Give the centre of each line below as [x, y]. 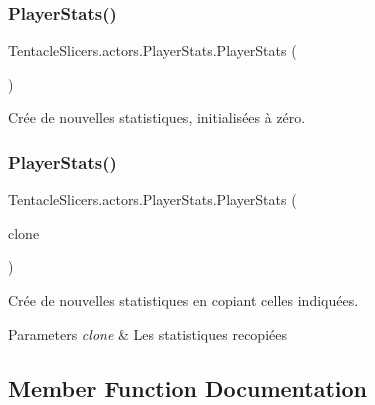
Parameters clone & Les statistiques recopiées [147, 333]
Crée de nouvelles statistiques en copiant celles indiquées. [183, 300]
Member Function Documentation [188, 387]
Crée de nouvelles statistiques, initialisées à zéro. [157, 117]
